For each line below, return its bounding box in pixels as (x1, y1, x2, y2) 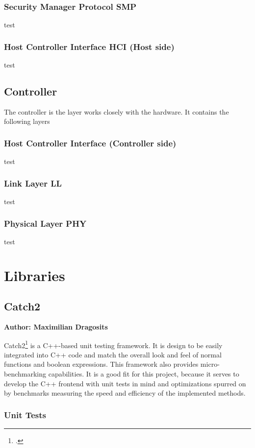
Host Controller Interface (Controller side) (4, 137, 177, 149)
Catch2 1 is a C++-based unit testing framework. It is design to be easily (4, 338, 223, 350)
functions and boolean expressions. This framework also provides (4, 359, 199, 369)
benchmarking (4, 369, 47, 379)
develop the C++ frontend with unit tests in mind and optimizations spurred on (4, 378, 246, 388)
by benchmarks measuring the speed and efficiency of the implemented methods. (4, 388, 246, 398)
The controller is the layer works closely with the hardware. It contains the (4, 106, 229, 117)
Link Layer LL (4, 177, 62, 189)
